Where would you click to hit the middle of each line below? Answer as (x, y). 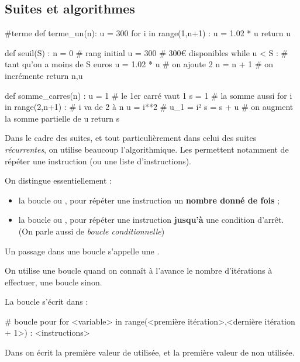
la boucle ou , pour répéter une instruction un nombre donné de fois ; (149, 200)
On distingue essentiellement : (58, 180)
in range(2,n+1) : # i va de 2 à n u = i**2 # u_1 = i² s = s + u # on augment (149, 107)
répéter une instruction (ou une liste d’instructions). (98, 161)
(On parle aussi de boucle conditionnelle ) (92, 231)
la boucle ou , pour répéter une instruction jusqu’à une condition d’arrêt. (151, 220)
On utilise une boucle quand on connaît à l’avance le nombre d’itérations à (139, 270)
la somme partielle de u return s (62, 118)
